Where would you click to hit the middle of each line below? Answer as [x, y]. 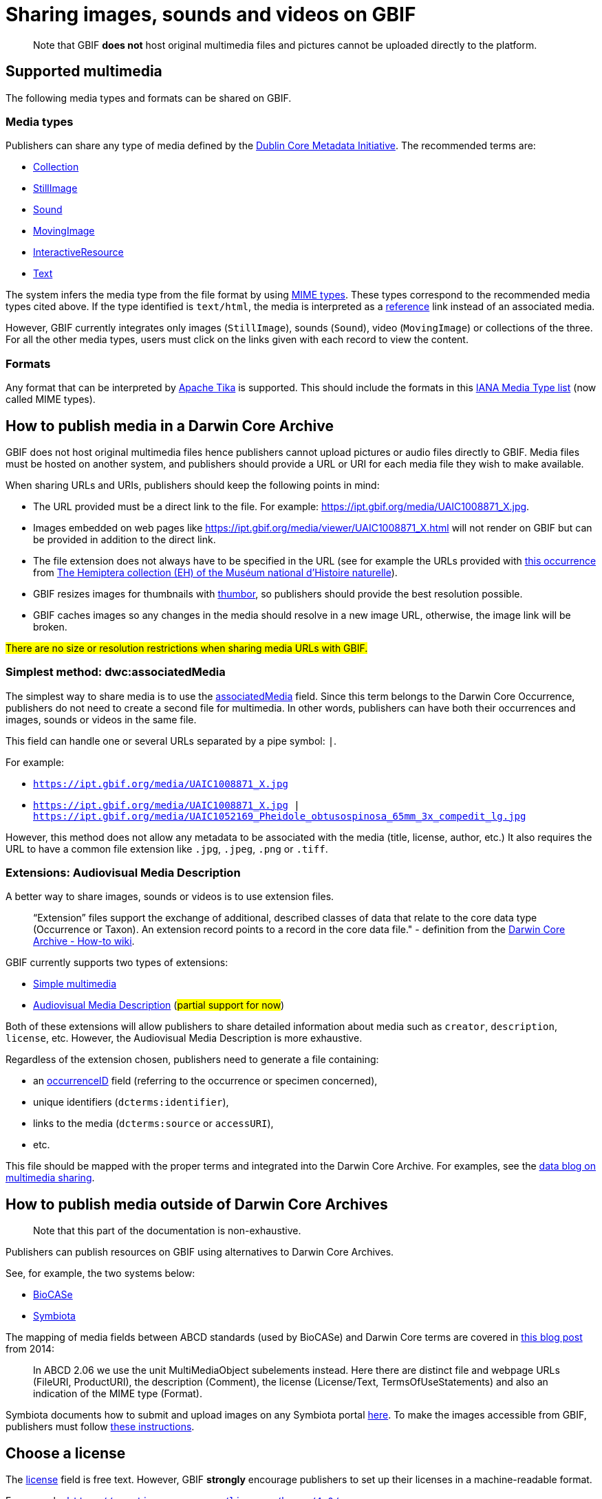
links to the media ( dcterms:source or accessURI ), [153, 1124]
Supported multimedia [84, 72]
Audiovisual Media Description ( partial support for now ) [159, 1005]
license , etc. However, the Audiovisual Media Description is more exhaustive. [184, 1038]
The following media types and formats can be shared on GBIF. [149, 98]
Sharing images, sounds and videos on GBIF [211, 14]
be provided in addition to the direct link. [125, 539]
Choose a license [66, 1453]
